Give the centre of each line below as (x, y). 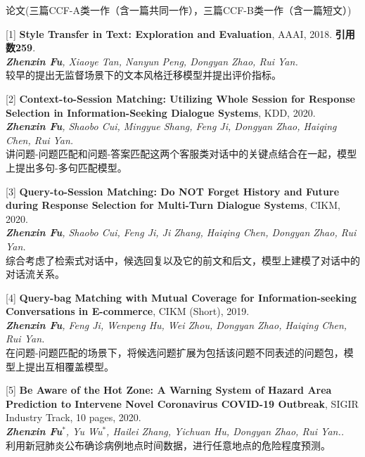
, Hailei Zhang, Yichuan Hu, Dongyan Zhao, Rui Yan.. (225, 431)
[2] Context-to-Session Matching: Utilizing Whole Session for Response (180, 98)
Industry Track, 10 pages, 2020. (73, 417)
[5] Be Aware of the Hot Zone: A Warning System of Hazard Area (169, 390)
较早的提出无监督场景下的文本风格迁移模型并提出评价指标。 (143, 75)
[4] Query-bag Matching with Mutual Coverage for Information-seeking (181, 297)
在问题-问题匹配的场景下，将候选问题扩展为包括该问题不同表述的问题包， (175, 353)
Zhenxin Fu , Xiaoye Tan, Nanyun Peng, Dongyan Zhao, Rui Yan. (152, 61)
